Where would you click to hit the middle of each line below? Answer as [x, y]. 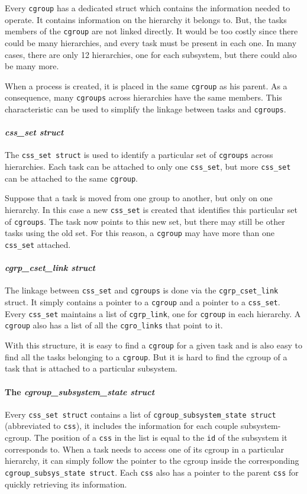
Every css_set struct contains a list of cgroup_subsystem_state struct [140, 414]
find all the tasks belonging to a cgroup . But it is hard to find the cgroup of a [146, 356]
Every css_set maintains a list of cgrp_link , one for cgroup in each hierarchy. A [153, 313]
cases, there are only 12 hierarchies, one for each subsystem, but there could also [151, 54]
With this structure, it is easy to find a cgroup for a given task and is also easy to [153, 345]
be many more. [32, 66]
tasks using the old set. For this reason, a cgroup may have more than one [140, 233]
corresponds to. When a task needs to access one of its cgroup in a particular [145, 449]
